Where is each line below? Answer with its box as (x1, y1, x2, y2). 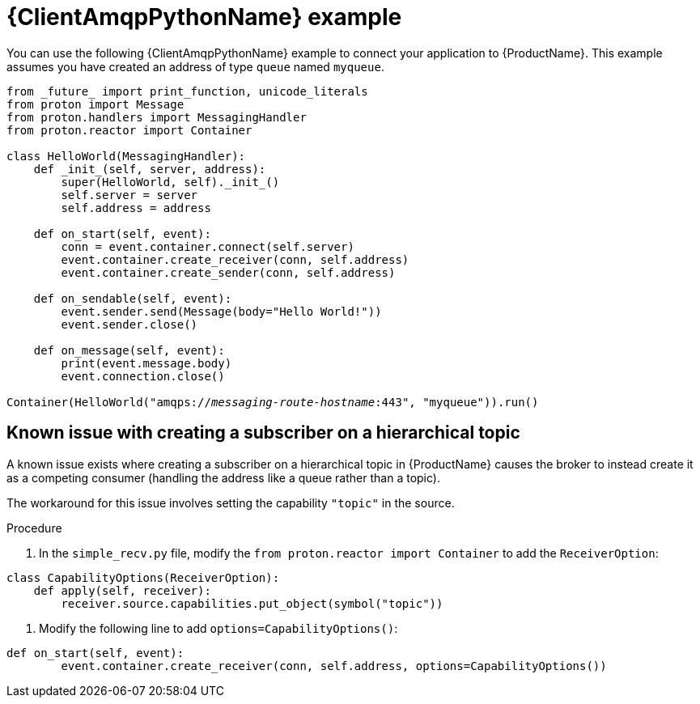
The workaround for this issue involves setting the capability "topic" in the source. (6, 495, 455, 510)
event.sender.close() (61, 317, 198, 331)
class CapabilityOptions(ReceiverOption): (6, 570, 280, 584)
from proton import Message (6, 97, 185, 111)
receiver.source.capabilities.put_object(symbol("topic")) (61, 596, 443, 610)
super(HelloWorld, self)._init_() (61, 175, 280, 189)
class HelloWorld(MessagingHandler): (6, 149, 246, 163)
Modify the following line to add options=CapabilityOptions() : (39, 621, 398, 635)
